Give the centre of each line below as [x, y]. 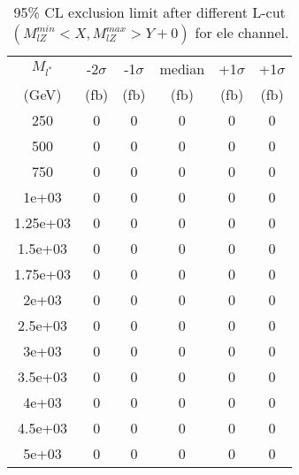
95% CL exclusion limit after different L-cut [149, 12]
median [182, 69]
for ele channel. [242, 32]
